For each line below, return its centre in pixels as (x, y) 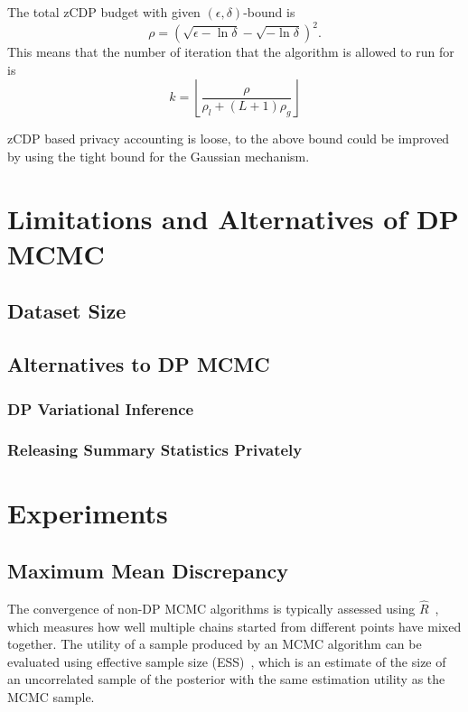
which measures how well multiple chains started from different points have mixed (234, 626)
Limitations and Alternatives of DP (233, 218)
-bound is (269, 12)
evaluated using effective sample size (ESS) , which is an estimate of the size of (227, 661)
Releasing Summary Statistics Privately (155, 450)
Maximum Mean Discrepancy (148, 571)
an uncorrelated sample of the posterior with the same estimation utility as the (226, 679)
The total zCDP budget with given (104, 12)
